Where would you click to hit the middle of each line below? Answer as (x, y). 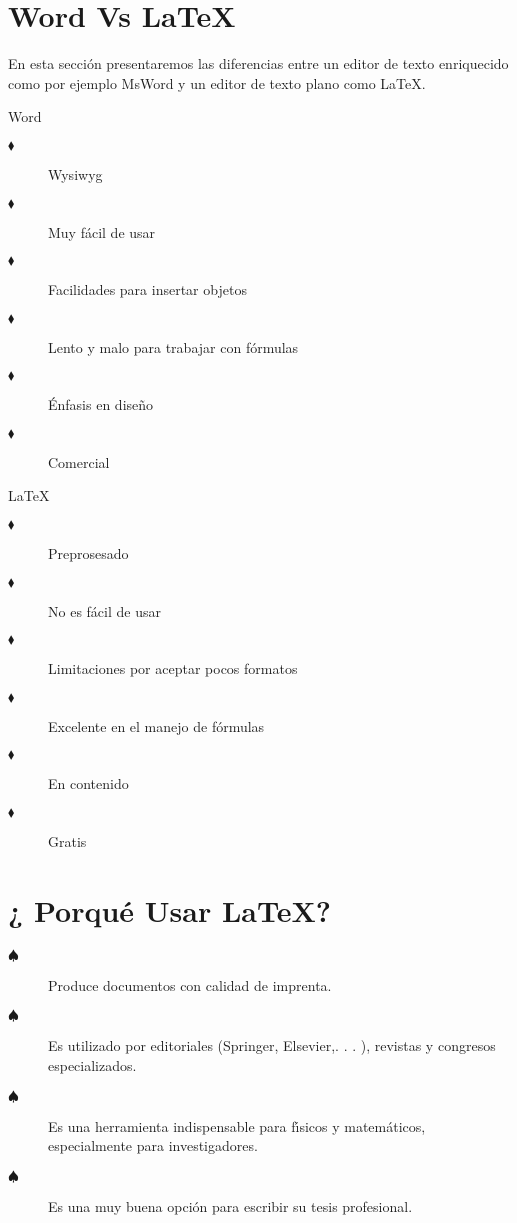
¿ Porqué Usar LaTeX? (169, 909)
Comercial (79, 461)
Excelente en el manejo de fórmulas (156, 725)
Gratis (67, 841)
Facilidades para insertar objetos (147, 289)
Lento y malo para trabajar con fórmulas (173, 346)
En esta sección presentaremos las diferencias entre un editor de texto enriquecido (258, 63)
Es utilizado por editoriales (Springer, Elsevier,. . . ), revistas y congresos (272, 1045)
